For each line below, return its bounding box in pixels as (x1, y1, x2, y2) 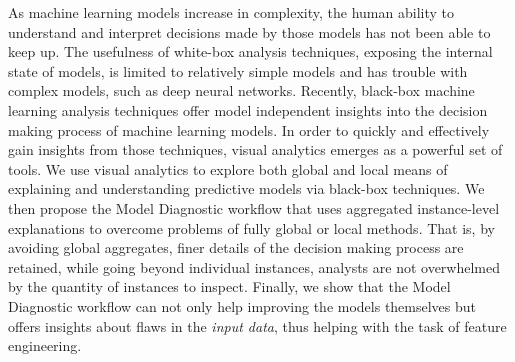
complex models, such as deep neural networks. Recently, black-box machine (8, 80, 475, 101)
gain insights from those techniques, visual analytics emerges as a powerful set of (8, 139, 503, 160)
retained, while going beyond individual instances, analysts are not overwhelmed (8, 256, 501, 277)
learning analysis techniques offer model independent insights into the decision (8, 99, 488, 120)
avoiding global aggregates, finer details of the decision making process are (8, 237, 464, 258)
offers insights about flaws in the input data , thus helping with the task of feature (8, 315, 507, 336)
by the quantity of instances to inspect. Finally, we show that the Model (8, 276, 451, 297)
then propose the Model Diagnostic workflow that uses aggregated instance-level (8, 197, 500, 218)
